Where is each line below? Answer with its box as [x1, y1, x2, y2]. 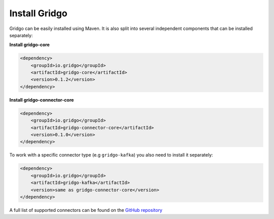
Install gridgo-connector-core [9, 97, 74, 103]
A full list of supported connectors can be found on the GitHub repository [9, 207, 162, 213]
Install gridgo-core [9, 42, 50, 48]
